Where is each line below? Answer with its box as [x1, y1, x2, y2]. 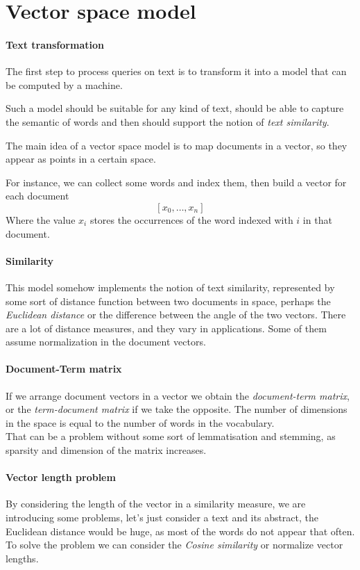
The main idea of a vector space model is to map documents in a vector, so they [6, 138, 348, 152]
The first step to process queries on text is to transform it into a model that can [6, 64, 347, 79]
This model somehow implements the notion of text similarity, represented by [6, 279, 335, 294]
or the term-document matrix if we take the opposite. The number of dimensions [6, 402, 348, 416]
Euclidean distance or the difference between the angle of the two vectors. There [6, 307, 346, 322]
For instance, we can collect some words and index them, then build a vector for [6, 174, 347, 189]
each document [6, 188, 69, 203]
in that [302, 212, 332, 227]
